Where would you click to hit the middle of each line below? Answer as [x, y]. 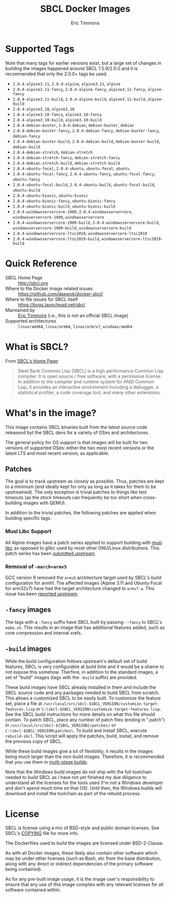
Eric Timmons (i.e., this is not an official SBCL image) [73, 315]
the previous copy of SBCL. [34, 741]
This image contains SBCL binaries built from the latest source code [76, 427]
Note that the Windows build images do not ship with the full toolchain [79, 772]
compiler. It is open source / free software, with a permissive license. [90, 376]
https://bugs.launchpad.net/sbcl [52, 305]
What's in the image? [51, 413]
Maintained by [20, 310]
